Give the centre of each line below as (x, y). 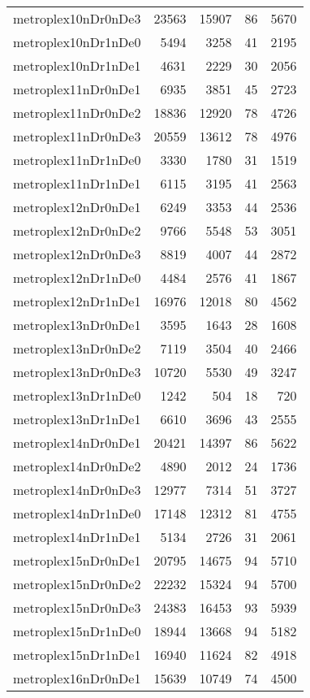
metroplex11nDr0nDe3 (77, 136)
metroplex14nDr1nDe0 (77, 513)
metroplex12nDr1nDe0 (77, 277)
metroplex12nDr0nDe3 (77, 254)
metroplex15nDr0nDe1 (77, 560)
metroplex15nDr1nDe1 (77, 655)
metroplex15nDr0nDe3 (77, 607)
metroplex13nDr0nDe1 (77, 325)
